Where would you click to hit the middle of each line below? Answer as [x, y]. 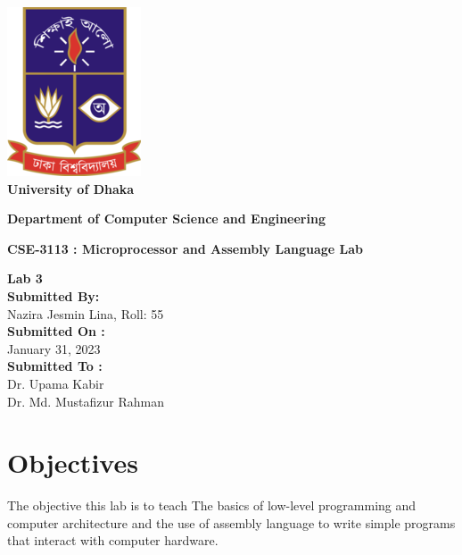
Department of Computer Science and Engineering [166, 219]
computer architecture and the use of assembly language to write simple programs [231, 522]
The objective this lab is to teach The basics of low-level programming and [212, 505]
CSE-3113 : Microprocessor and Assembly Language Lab [185, 248]
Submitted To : [55, 366]
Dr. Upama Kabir [56, 383]
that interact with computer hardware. [113, 540]
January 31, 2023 [54, 348]
